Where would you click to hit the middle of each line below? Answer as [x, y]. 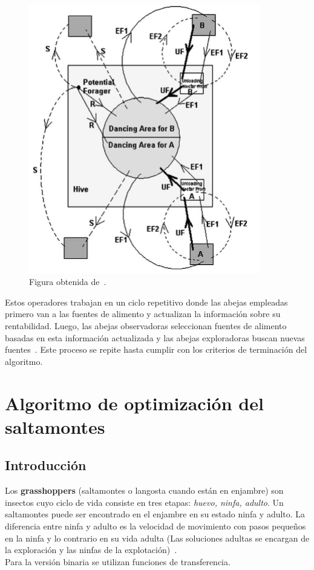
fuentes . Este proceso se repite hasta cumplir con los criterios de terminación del [156, 349]
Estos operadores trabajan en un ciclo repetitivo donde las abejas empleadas [146, 302]
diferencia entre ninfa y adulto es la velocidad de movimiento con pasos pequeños [155, 526]
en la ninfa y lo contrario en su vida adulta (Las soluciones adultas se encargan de [157, 538]
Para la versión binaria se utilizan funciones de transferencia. [118, 561]
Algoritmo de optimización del [134, 403]
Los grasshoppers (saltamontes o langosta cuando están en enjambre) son [144, 490]
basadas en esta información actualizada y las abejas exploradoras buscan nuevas [155, 337]
